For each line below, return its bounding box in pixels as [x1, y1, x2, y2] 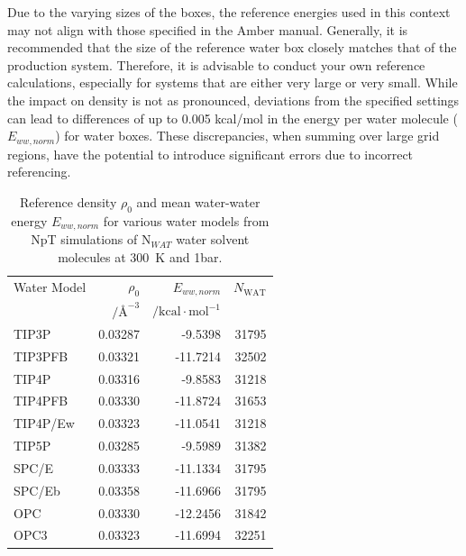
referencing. [7, 162, 71, 181]
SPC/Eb [14, 480, 60, 499]
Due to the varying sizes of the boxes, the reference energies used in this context [7, 3, 451, 21]
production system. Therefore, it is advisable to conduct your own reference [7, 55, 425, 74]
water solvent [176, 230, 250, 249]
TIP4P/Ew [14, 414, 75, 433]
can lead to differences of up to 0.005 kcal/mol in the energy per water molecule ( [7, 108, 458, 127]
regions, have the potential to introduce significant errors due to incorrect [7, 144, 414, 163]
